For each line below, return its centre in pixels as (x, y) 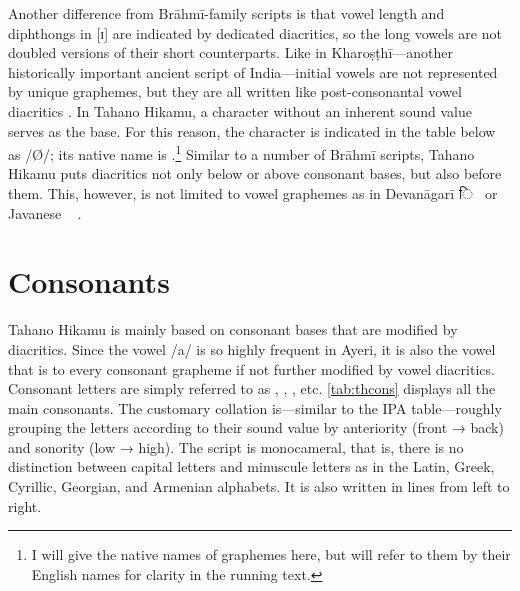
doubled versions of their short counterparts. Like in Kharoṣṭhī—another (231, 52)
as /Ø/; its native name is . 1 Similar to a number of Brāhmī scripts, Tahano (241, 152)
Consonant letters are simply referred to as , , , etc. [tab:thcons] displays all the (252, 388)
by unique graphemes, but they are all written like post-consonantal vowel (235, 91)
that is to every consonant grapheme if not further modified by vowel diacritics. (251, 368)
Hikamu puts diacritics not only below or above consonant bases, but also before (255, 173)
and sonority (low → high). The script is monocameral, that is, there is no (236, 446)
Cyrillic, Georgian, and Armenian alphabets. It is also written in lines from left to (259, 486)
